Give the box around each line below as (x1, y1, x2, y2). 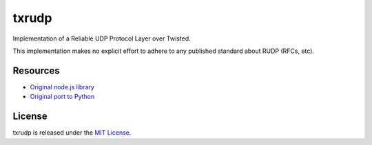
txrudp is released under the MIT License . (12, 129, 132, 137)
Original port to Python (30, 93, 95, 101)
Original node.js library (30, 82, 94, 91)
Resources (12, 65, 60, 76)
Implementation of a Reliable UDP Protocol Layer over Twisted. (12, 34, 191, 43)
